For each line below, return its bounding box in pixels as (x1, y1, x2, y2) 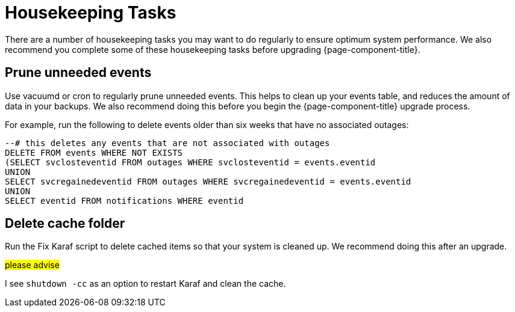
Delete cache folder (5, 216, 125, 231)
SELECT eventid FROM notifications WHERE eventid (5, 195, 244, 206)
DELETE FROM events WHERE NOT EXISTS (5, 147, 183, 158)
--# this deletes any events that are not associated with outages (5, 138, 330, 148)
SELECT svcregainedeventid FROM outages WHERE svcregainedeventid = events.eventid (5, 176, 411, 186)
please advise (5, 260, 60, 271)
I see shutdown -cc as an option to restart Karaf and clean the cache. (5, 278, 286, 289)
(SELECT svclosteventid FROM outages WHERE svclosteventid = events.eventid (5, 157, 376, 167)
